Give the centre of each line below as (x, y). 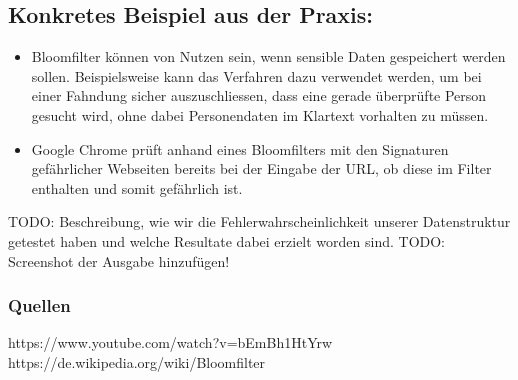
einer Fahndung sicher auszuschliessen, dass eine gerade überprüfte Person (259, 95)
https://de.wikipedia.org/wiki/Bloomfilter (137, 361)
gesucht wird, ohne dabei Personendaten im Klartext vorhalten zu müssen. (260, 114)
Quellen (39, 305)
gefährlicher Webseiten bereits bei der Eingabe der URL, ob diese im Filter (261, 168)
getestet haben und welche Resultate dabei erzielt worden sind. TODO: (227, 240)
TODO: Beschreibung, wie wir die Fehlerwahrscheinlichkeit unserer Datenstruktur (259, 221)
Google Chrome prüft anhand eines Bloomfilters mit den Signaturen (240, 148)
